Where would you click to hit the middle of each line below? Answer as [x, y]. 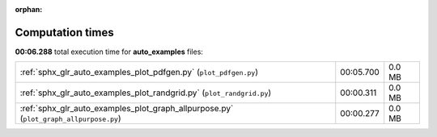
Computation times [64, 32]
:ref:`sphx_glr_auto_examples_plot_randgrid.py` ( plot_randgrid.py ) [146, 93]
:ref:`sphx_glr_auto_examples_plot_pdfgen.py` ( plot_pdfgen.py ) [139, 73]
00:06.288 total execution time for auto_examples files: [109, 52]
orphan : [29, 9]
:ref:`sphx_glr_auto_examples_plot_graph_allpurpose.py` [127, 109]
